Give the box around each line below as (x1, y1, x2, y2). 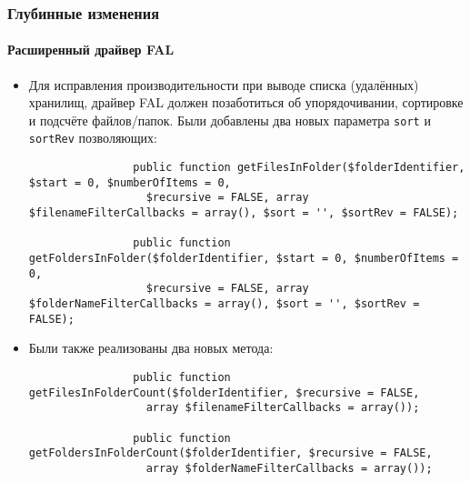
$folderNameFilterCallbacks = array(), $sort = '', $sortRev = (28, 297, 420, 311)
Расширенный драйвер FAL (7, 40, 175, 59)
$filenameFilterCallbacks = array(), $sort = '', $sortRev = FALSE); (28, 206, 459, 220)
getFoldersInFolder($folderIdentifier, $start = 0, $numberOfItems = (28, 252, 459, 266)
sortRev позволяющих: (28, 128, 157, 147)
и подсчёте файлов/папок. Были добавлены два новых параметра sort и (28, 110, 431, 129)
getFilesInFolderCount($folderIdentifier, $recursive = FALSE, (28, 386, 420, 399)
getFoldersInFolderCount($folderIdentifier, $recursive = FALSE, (28, 447, 433, 460)
